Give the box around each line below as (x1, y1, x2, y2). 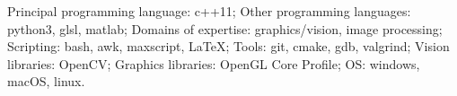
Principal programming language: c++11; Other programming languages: (7, 2, 411, 20)
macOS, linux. (7, 72, 85, 91)
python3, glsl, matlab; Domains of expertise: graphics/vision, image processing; (7, 19, 443, 38)
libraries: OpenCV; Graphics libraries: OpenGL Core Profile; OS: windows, (7, 54, 420, 73)
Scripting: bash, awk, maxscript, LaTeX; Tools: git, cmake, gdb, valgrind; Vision (7, 37, 450, 56)
